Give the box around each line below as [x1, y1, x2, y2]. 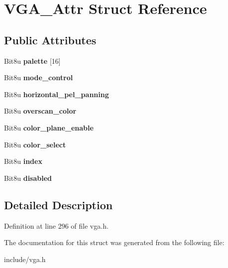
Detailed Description [4, 197, 113, 212]
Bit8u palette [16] [4, 55, 61, 66]
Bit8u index [4, 156, 42, 166]
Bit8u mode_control [4, 72, 73, 83]
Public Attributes [4, 32, 97, 47]
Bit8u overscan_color [4, 106, 77, 116]
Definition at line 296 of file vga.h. [4, 220, 109, 231]
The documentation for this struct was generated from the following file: [4, 237, 225, 248]
